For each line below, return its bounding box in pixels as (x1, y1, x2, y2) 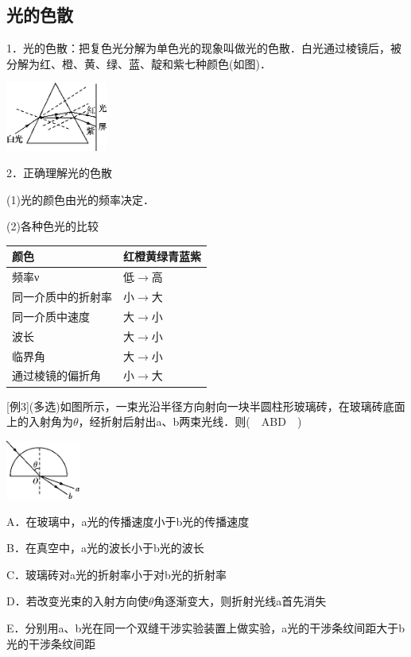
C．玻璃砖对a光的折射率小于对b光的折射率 (6, 566, 227, 582)
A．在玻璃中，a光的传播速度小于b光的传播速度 (6, 512, 250, 529)
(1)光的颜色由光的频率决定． (6, 191, 154, 207)
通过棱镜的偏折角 (12, 367, 101, 384)
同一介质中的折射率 (12, 288, 112, 305)
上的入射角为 (6, 413, 73, 430)
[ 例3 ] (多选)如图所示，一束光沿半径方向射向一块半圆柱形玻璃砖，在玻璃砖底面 (6, 397, 405, 414)
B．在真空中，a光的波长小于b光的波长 (6, 539, 204, 556)
